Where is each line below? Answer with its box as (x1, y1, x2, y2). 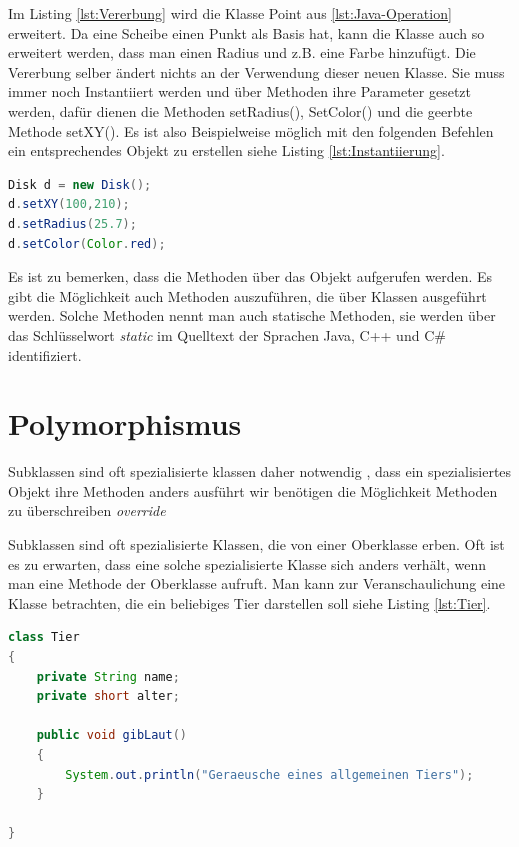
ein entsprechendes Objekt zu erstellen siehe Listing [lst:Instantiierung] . (8, 140, 445, 161)
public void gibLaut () (36, 728, 188, 743)
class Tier (8, 630, 80, 645)
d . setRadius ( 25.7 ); (8, 216, 137, 231)
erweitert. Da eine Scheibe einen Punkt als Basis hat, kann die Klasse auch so (8, 22, 485, 43)
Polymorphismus (8, 403, 242, 444)
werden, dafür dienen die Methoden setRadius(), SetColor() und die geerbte (8, 100, 473, 121)
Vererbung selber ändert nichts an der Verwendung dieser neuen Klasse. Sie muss (8, 61, 505, 82)
